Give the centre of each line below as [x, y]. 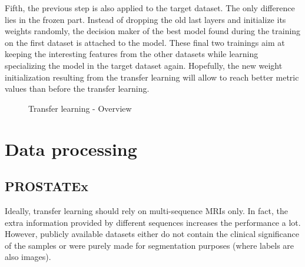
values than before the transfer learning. [77, 89]
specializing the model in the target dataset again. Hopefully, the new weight [144, 65]
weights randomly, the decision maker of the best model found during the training [153, 31]
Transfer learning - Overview [80, 108]
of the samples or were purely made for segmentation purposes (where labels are [150, 245]
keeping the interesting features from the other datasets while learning [132, 54]
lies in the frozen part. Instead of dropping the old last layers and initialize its [145, 19]
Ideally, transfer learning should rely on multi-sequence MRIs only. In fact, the [146, 210]
